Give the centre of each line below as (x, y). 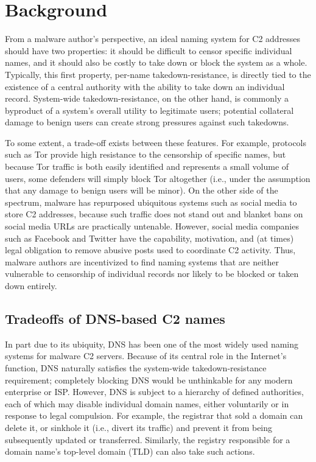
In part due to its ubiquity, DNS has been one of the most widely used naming (152, 344)
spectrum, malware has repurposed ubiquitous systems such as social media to (151, 202)
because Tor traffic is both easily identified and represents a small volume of (147, 166)
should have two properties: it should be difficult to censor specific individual (149, 50)
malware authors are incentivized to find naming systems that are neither (142, 261)
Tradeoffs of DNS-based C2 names (115, 318)
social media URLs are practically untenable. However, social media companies (152, 226)
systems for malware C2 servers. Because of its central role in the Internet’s (146, 356)
